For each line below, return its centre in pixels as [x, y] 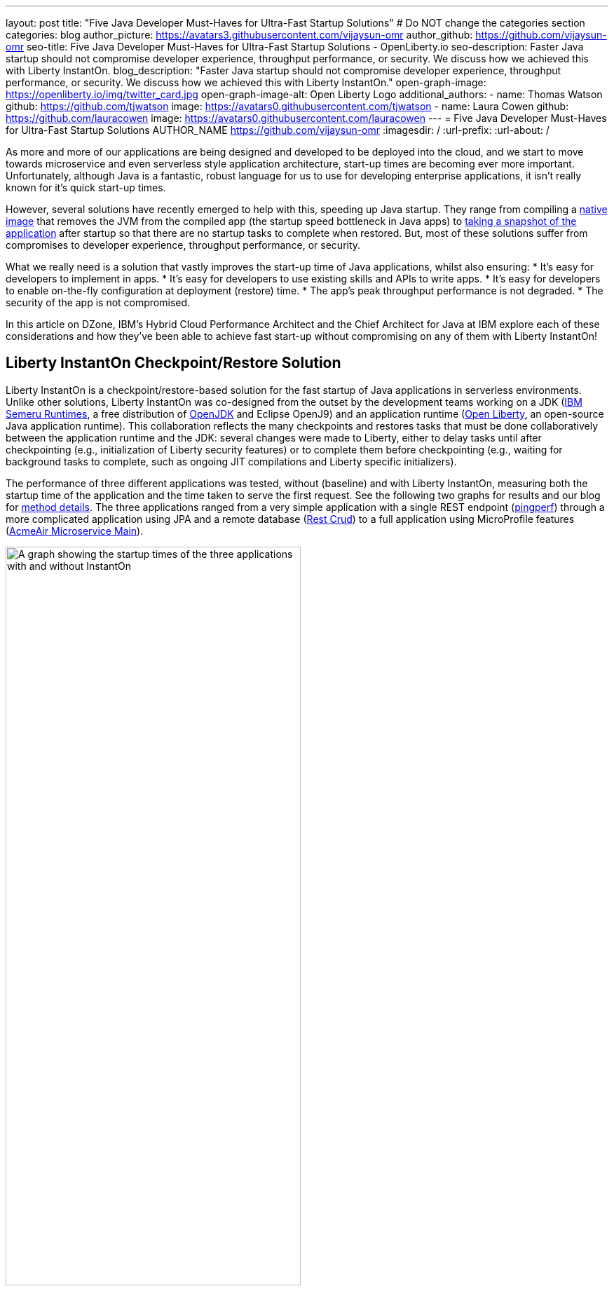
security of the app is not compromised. [98, 302]
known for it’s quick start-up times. [86, 187]
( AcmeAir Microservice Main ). [75, 531]
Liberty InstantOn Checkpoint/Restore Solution [173, 363]
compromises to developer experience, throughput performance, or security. [183, 245]
